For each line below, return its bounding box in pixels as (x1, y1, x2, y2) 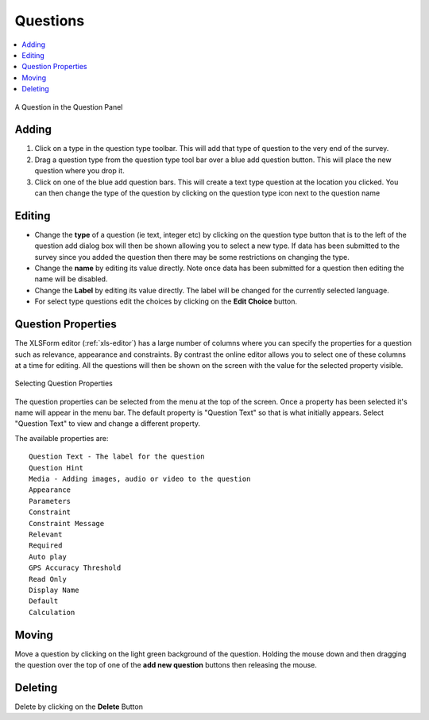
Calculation (29, 608, 75, 617)
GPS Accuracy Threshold (29, 563, 122, 572)
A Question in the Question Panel (14, 102, 123, 111)
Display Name (29, 585, 79, 594)
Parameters (29, 497, 71, 505)
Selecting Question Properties (14, 378, 113, 389)
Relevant (29, 529, 63, 539)
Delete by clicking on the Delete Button (14, 702, 143, 711)
